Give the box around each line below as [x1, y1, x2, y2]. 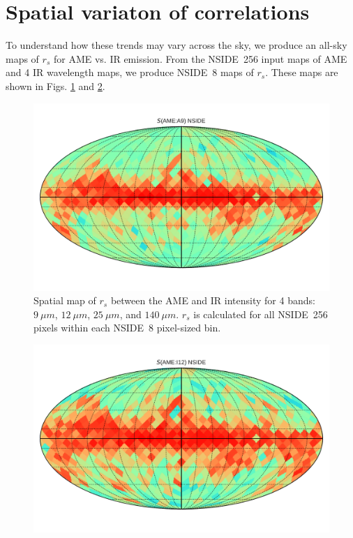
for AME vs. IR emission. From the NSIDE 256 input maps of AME [53, 51, 347, 66]
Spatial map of [33, 293, 96, 308]
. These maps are [265, 65, 338, 80]
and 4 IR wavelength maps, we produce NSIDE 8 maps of [6, 65, 254, 80]
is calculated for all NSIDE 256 [193, 306, 328, 321]
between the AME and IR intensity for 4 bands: [110, 293, 315, 308]
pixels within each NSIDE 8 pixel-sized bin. [33, 320, 221, 335]
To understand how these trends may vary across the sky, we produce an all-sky [6, 38, 347, 52]
